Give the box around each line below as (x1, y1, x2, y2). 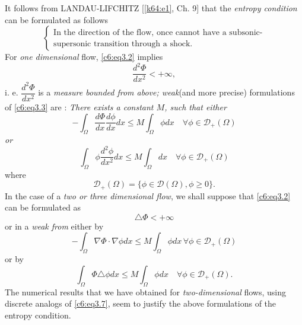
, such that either (164, 100, 227, 113)
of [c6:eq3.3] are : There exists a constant (5, 100, 154, 113)
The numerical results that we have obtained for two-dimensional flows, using (5, 285, 287, 298)
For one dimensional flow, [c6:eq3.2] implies (5, 50, 163, 63)
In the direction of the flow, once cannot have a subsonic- (53, 28, 263, 37)
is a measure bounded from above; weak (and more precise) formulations (38, 86, 295, 98)
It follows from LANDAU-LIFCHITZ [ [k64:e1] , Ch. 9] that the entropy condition (5, 2, 297, 14)
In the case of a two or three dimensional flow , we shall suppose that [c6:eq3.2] (5, 189, 291, 202)
